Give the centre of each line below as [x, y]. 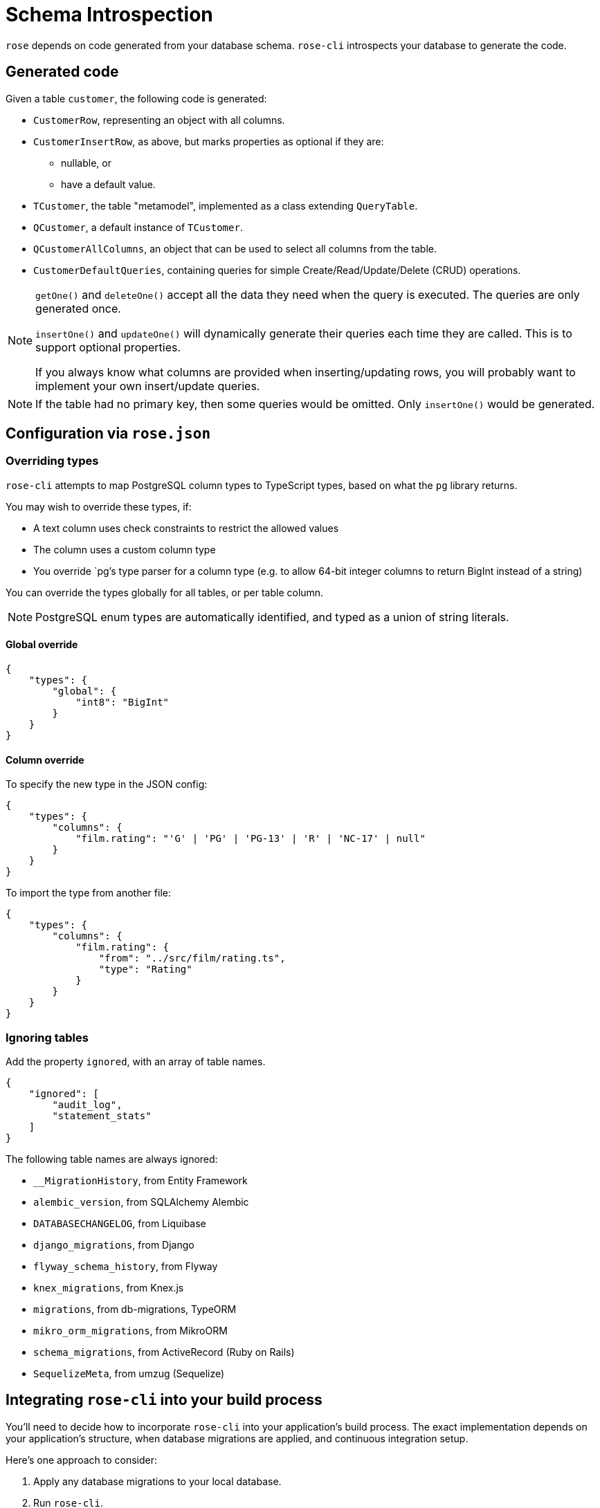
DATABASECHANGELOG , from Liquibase [120, 1223]
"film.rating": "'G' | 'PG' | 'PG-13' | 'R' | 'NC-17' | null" [251, 839]
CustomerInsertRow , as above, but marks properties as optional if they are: [209, 141]
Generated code [62, 72]
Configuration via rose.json [108, 434]
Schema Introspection [109, 15]
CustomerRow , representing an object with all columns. [159, 120]
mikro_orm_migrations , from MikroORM [130, 1331]
